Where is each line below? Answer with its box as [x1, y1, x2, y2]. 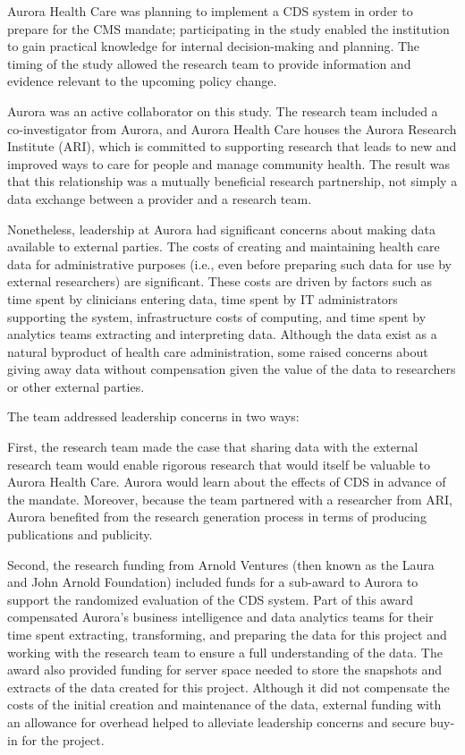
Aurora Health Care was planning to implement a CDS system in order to [7, 2, 413, 20]
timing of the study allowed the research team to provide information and [7, 54, 411, 72]
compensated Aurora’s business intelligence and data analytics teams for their [7, 607, 434, 626]
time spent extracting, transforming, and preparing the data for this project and [7, 625, 447, 643]
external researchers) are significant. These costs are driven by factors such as [7, 272, 432, 291]
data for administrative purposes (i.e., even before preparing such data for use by [7, 254, 452, 273]
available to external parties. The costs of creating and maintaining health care [7, 237, 440, 256]
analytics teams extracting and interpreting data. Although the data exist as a [7, 325, 437, 344]
